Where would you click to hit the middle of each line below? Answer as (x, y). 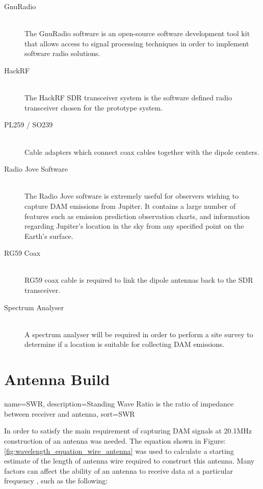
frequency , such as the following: (56, 481)
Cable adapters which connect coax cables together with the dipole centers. (142, 152)
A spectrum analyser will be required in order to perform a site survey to (139, 334)
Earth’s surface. (49, 236)
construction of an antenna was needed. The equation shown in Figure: (115, 440)
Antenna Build (57, 379)
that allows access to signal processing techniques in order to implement (137, 43)
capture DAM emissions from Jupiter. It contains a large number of (130, 206)
